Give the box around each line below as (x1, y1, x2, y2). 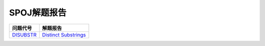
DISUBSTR (12, 31, 37, 38)
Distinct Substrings (42, 31, 86, 38)
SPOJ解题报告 (9, 7, 67, 18)
